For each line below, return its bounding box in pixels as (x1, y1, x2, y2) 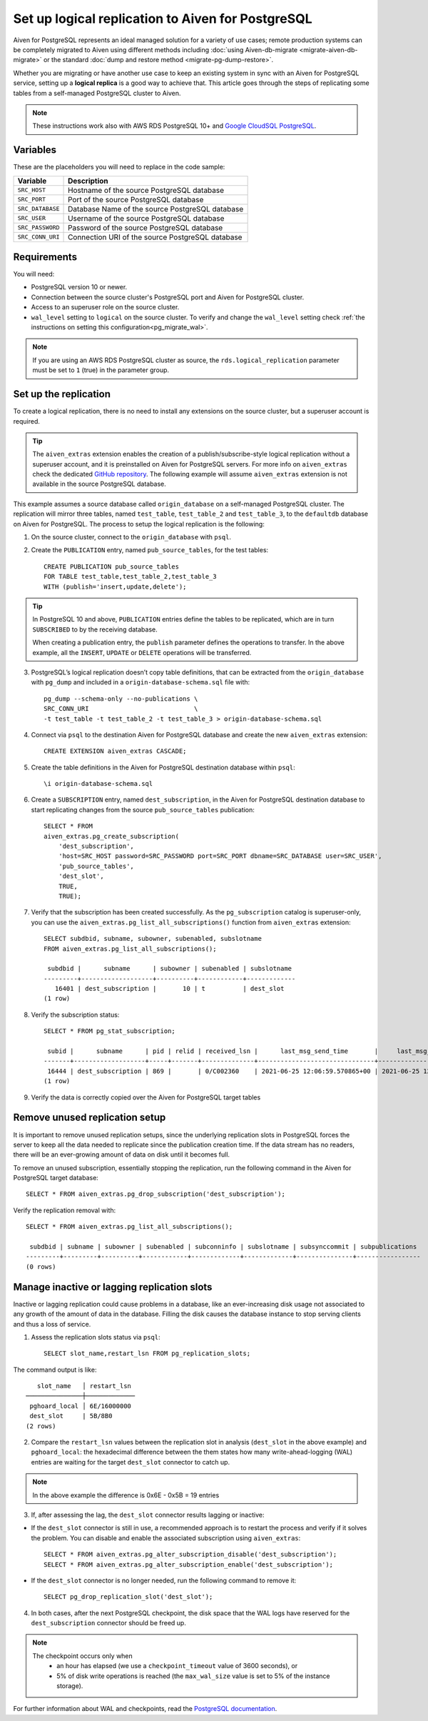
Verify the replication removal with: (13, 1206, 116, 1214)
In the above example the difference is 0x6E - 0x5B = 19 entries (32, 1490, 220, 1500)
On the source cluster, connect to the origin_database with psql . (31, 533, 232, 542)
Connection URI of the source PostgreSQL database (68, 232, 243, 242)
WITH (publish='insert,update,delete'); (44, 582, 187, 591)
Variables (13, 144, 57, 156)
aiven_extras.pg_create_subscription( (44, 832, 180, 840)
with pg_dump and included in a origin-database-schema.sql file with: (31, 678, 250, 687)
